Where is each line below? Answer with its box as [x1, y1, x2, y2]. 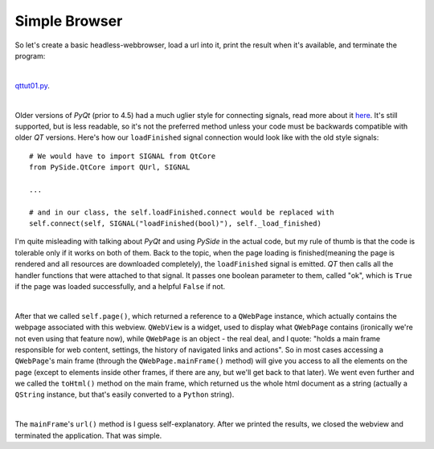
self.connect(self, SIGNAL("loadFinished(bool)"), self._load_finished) [29, 219, 321, 228]
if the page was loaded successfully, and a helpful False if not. [14, 281, 226, 291]
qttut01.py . [14, 80, 50, 90]
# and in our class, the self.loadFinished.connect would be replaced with [29, 207, 334, 217]
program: [14, 51, 46, 60]
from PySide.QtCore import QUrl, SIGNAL [29, 163, 190, 172]
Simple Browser [14, 12, 123, 30]
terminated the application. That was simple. [14, 431, 162, 440]
